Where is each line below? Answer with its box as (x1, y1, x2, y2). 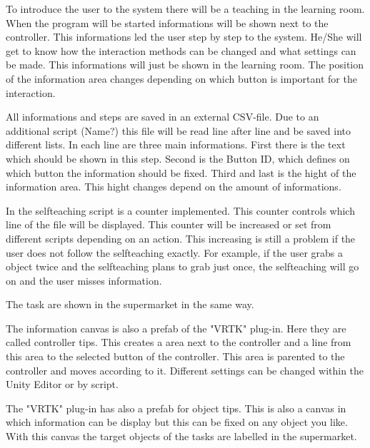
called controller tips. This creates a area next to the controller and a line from (6, 335, 351, 350)
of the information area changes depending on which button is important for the (6, 71, 357, 86)
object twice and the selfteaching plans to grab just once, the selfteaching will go (6, 259, 359, 274)
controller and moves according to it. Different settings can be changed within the (6, 362, 364, 377)
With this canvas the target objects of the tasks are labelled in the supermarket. (6, 429, 357, 444)
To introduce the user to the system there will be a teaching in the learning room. (6, 1, 365, 16)
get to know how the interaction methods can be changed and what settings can (6, 43, 356, 58)
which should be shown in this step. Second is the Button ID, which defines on (6, 151, 350, 166)
